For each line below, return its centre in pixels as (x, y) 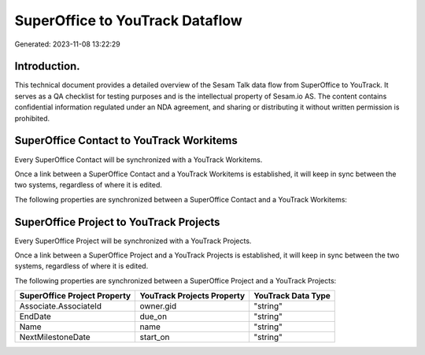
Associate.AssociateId (61, 306)
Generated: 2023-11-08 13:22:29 (68, 44)
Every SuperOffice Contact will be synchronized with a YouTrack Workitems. (139, 159)
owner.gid (158, 306)
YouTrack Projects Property (192, 296)
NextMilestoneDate (55, 337)
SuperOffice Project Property (75, 296)
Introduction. (47, 67)
